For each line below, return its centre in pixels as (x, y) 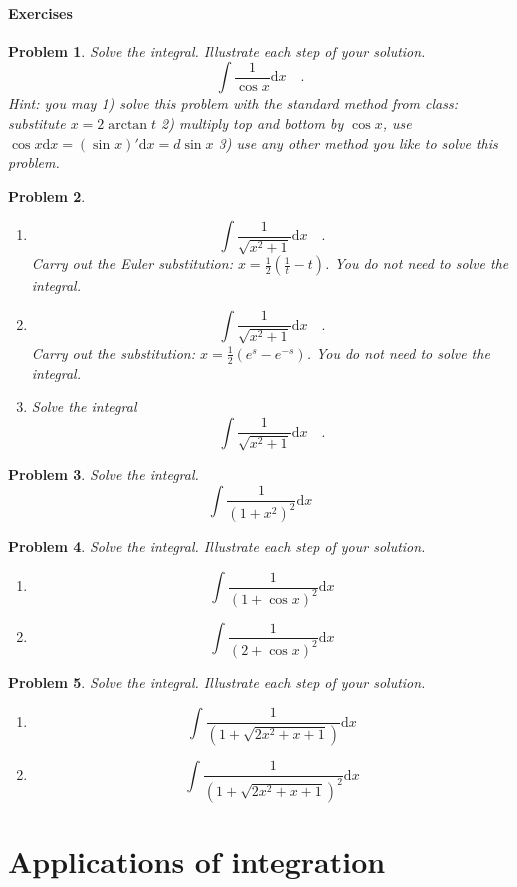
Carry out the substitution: (113, 352)
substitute (37, 122)
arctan (128, 124)
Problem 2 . (47, 195)
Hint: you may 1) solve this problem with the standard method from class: (233, 103)
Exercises (40, 12)
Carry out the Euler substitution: (132, 263)
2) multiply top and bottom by (252, 122)
